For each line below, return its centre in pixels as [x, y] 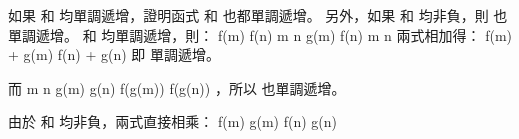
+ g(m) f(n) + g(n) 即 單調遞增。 [114, 54]
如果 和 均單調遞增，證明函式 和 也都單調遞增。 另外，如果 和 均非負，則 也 [258, 15]
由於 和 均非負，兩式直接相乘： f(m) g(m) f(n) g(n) [172, 121]
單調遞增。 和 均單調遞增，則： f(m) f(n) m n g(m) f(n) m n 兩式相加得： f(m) [260, 34]
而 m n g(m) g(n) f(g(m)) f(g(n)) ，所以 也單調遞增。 [177, 87]
